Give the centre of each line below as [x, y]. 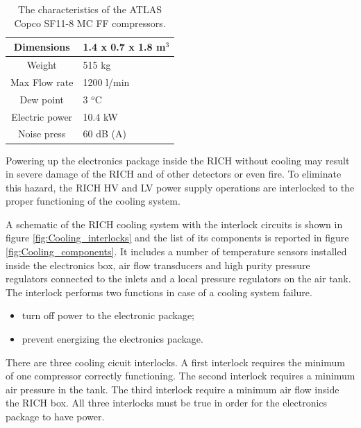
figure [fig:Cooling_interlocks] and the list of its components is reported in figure [177, 238]
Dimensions [42, 47]
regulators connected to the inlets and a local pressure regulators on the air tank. [178, 279]
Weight [42, 65]
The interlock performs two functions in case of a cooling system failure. [159, 292]
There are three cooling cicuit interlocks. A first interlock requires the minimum [175, 362]
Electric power [42, 116]
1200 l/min [106, 82]
